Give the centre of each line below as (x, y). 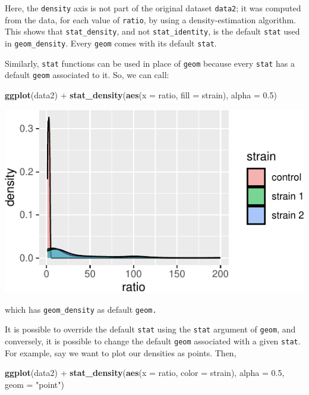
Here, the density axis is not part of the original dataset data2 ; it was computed (153, 8)
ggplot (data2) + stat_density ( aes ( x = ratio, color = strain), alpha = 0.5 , (145, 373)
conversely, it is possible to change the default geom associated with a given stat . (153, 340)
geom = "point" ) (34, 384)
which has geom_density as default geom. (81, 309)
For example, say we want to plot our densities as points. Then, (121, 352)
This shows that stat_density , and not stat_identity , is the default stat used (152, 31)
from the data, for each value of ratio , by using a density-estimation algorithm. (150, 19)
